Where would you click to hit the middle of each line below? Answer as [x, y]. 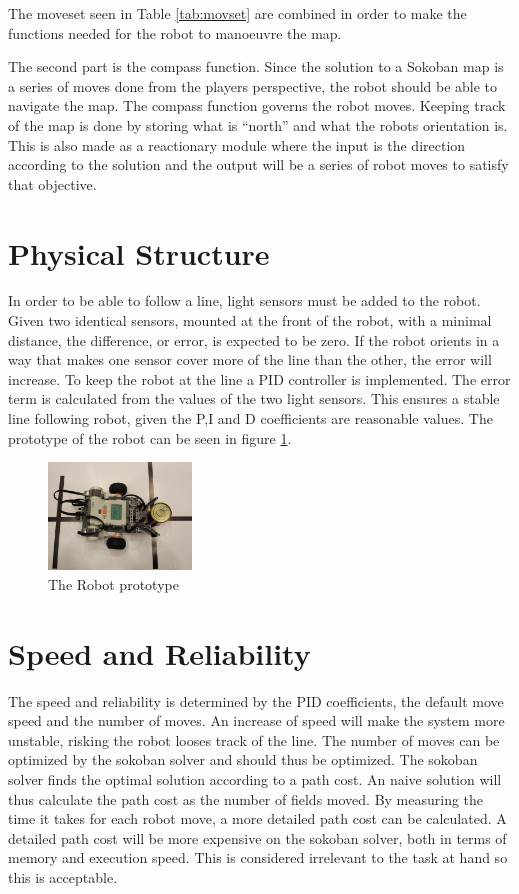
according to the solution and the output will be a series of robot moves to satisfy [258, 164]
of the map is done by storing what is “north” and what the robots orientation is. [258, 124]
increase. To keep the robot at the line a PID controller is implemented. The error [259, 378]
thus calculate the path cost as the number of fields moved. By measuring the [246, 798]
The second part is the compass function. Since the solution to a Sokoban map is [256, 66]
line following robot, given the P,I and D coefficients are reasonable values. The [250, 418]
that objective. [52, 183]
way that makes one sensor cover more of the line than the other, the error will [250, 359]
